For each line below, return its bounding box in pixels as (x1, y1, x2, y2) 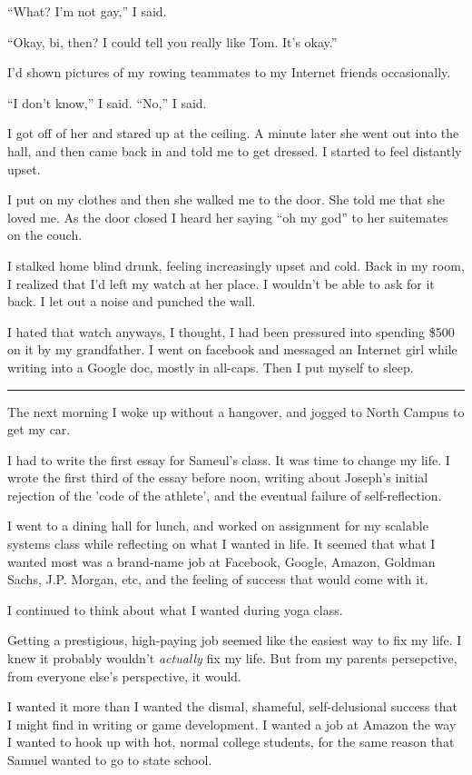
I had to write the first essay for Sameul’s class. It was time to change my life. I (7, 450, 450, 469)
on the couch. (7, 225, 83, 244)
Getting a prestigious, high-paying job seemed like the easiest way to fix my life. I (7, 631, 462, 650)
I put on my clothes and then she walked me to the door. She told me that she (7, 190, 446, 209)
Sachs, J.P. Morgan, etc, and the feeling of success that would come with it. (7, 570, 428, 589)
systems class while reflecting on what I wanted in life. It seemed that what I (7, 534, 436, 553)
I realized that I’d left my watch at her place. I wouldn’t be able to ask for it (7, 273, 435, 293)
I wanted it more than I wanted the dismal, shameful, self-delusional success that (7, 697, 457, 716)
